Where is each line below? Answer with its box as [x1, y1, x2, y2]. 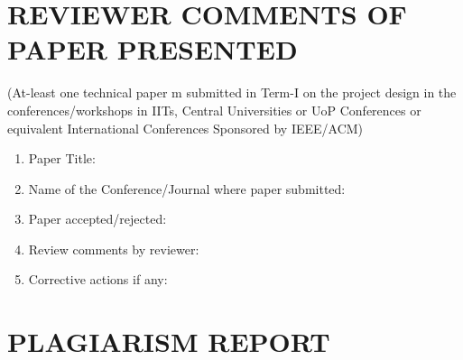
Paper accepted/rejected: [28, 209, 167, 228]
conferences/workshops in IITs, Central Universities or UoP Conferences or [7, 100, 421, 119]
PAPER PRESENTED [7, 31, 298, 68]
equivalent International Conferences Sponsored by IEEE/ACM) [7, 118, 364, 137]
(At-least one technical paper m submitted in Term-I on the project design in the [7, 83, 457, 102]
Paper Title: [28, 149, 96, 168]
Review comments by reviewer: [28, 239, 199, 258]
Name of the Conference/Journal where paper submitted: [28, 179, 346, 198]
